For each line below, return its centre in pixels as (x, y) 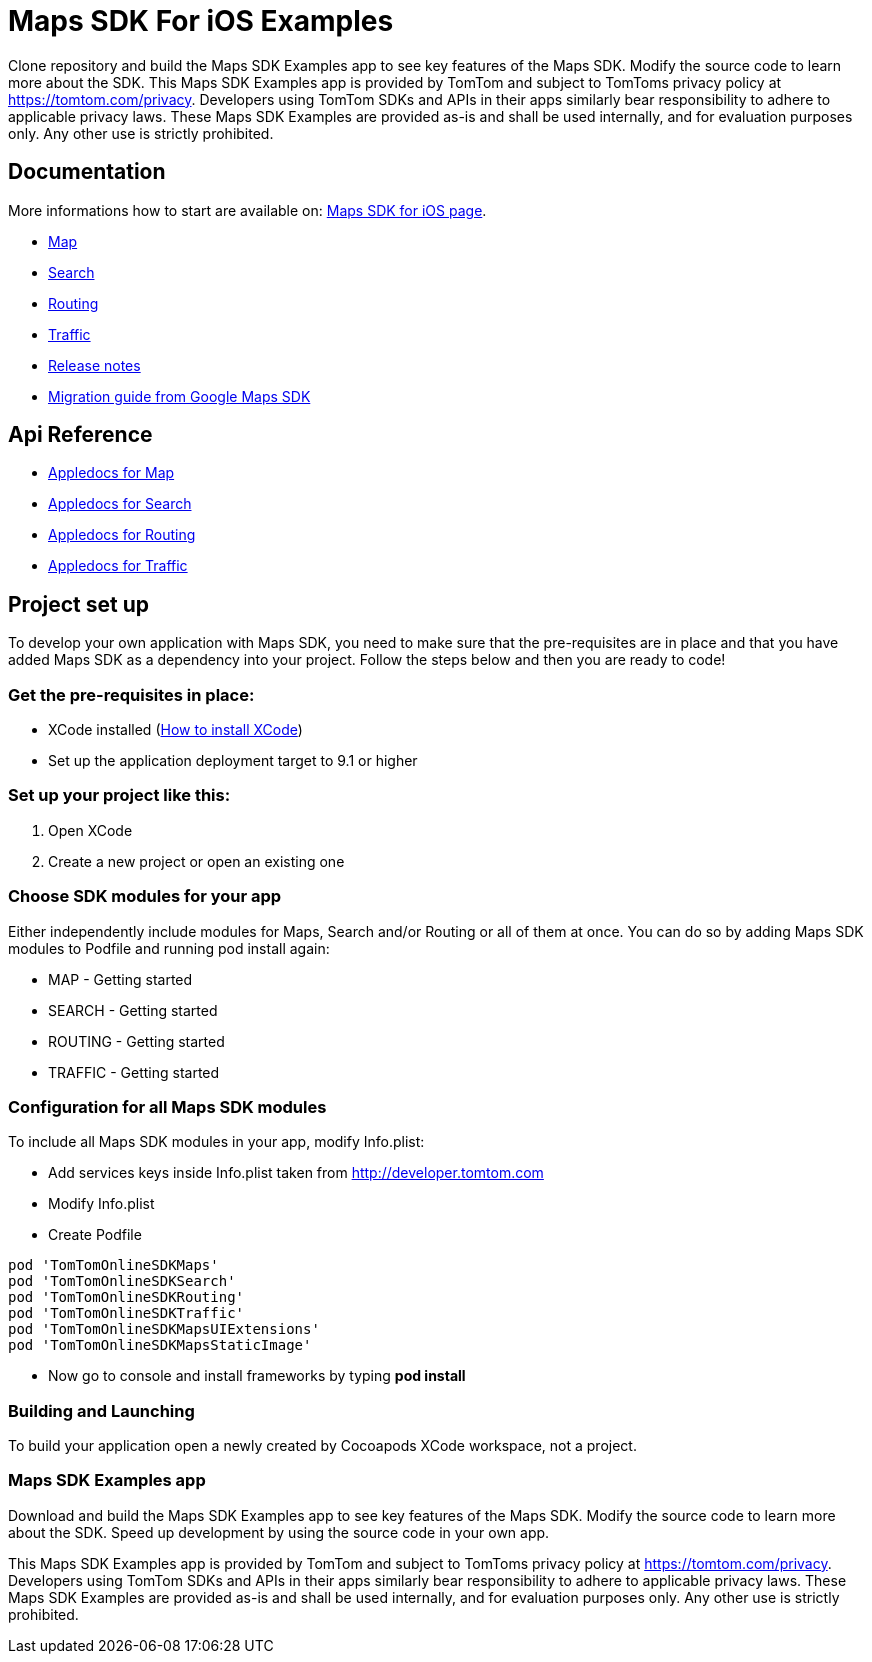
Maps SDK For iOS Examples (201, 21)
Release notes (94, 365)
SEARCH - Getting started (133, 1010)
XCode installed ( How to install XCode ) (175, 730)
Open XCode (90, 830)
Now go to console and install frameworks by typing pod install (257, 1376)
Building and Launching (101, 1410)
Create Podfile (95, 1235)
